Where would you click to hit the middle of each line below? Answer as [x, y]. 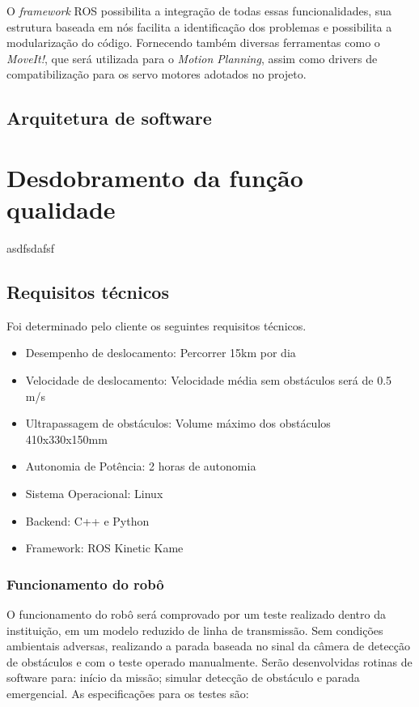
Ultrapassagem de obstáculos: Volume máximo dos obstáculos [178, 423]
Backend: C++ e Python [87, 520]
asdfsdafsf [30, 248]
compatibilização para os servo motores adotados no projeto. [157, 74]
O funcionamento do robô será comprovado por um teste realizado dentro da [196, 614]
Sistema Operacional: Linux [94, 494]
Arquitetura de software [109, 118]
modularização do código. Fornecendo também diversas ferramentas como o [193, 43]
